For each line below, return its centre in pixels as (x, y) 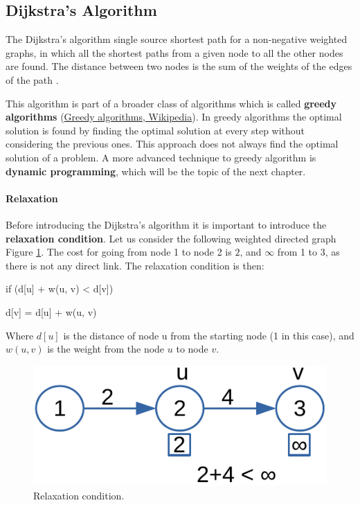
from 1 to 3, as (308, 252)
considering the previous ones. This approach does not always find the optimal (172, 144)
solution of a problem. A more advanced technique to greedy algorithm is (161, 157)
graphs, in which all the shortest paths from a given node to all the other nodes (174, 52)
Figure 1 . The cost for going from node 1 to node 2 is (119, 252)
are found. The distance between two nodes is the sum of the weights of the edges (179, 66)
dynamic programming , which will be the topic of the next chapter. (156, 171)
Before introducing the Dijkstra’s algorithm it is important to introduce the (166, 224)
